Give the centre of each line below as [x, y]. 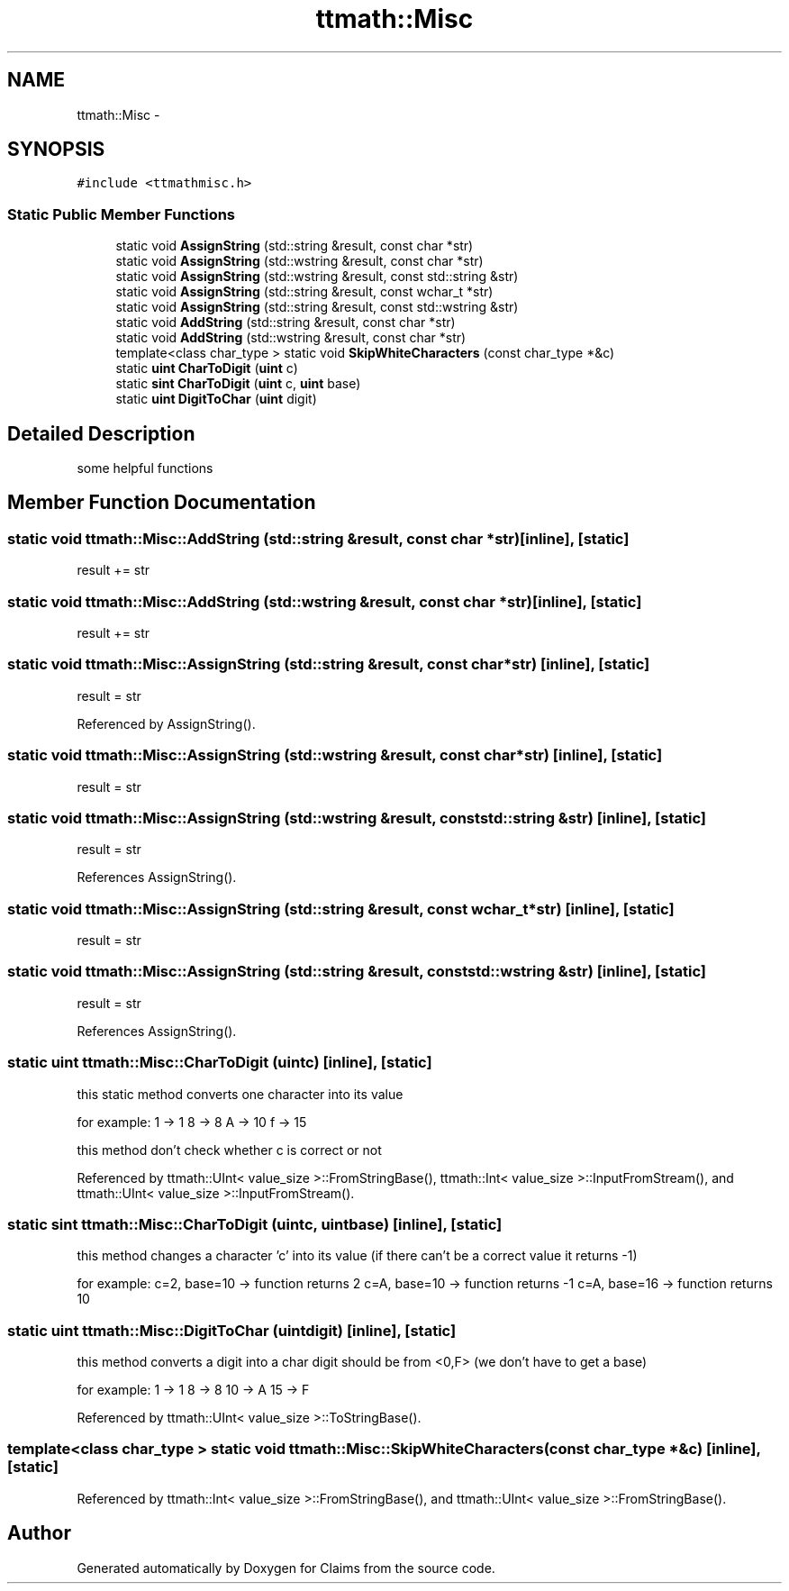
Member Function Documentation [162, 503]
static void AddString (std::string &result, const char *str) [286, 323]
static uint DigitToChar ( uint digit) [216, 399]
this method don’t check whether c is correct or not [229, 1150]
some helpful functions [145, 468]
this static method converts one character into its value [240, 1094]
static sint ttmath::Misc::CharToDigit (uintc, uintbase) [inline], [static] [255, 1224]
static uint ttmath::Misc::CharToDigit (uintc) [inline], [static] [220, 1063]
